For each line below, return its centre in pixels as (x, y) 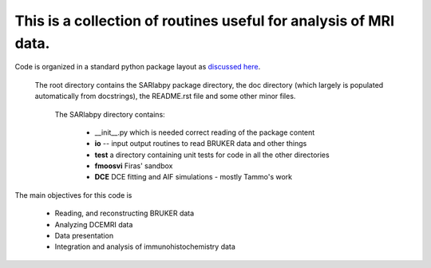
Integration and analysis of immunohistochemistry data (145, 246)
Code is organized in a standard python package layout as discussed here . (138, 67)
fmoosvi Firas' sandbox (134, 166)
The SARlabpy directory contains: (110, 114)
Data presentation (84, 236)
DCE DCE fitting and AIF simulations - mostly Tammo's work (194, 177)
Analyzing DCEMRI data (94, 224)
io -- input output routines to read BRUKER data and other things (201, 144)
